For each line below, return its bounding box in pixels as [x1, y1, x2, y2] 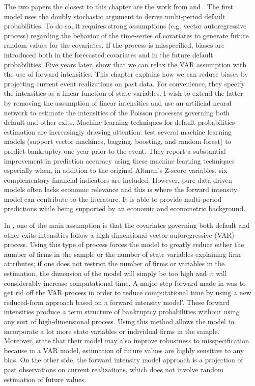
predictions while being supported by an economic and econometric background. [4, 203, 246, 214]
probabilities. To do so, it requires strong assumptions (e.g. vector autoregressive [4, 21, 247, 31]
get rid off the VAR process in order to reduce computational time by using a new [4, 287, 252, 298]
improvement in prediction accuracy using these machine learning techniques [4, 155, 235, 165]
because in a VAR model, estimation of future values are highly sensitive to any [4, 345, 244, 355]
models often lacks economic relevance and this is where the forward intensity [4, 184, 237, 194]
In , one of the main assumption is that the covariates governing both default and [4, 220, 250, 230]
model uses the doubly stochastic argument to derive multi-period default [4, 11, 226, 21]
